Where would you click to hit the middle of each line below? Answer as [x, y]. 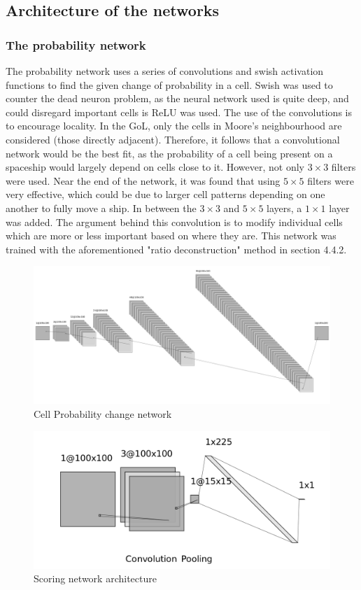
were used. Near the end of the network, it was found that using [143, 180]
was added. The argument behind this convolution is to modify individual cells [174, 222]
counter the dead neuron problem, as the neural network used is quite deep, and [177, 98]
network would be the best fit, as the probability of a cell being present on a [169, 153]
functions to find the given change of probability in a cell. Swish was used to [169, 84]
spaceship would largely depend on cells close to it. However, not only [155, 167]
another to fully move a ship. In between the [101, 208]
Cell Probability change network [103, 414]
